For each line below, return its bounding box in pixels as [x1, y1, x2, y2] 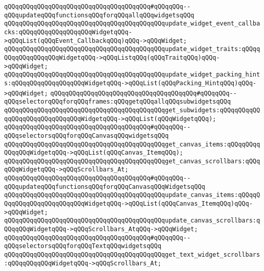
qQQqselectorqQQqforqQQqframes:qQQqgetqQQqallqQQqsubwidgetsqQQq [4, 98, 231, 106]
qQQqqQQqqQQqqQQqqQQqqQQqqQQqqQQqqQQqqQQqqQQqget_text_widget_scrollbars [4, 251, 260, 259]
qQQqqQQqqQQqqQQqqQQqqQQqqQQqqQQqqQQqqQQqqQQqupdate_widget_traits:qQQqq [4, 45, 260, 53]
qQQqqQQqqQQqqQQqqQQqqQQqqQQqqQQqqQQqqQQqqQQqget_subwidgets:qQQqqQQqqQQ [4, 106, 260, 114]
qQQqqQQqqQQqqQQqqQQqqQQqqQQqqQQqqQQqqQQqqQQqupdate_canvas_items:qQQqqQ [4, 191, 260, 199]
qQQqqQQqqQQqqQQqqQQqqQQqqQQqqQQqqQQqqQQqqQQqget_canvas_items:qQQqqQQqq [4, 140, 260, 148]
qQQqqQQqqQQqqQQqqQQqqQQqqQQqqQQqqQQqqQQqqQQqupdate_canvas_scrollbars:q [4, 217, 260, 225]
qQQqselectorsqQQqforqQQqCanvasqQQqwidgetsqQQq [4, 132, 169, 139]
